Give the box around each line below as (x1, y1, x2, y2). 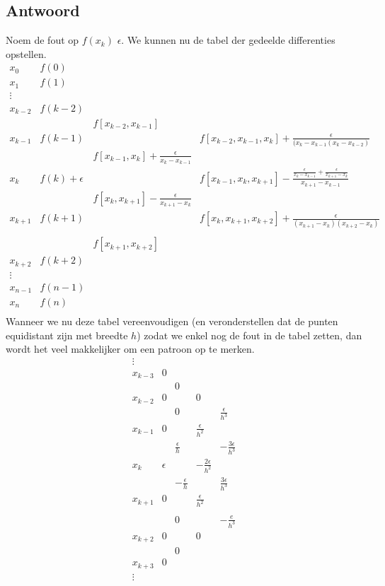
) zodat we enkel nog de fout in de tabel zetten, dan (137, 327, 362, 342)
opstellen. (6, 46, 47, 61)
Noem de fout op (6, 33, 79, 47)
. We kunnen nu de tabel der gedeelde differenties (121, 33, 335, 47)
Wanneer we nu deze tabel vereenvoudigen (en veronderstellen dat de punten (6, 314, 338, 329)
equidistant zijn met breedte (6, 327, 128, 342)
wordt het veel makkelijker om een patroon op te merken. (6, 341, 255, 356)
